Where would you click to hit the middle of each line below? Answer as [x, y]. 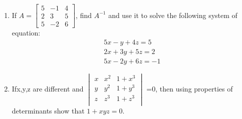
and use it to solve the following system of [173, 15]
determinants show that [48, 111]
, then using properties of [194, 89]
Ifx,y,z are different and [48, 89]
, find [84, 15]
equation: [26, 33]
